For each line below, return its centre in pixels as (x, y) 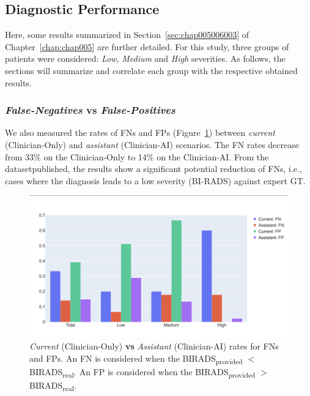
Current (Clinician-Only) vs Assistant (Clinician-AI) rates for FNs (154, 346)
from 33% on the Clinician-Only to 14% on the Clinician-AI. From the (137, 156)
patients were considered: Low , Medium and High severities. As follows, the (145, 58)
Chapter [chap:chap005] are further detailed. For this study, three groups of (147, 46)
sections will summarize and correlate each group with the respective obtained (151, 70)
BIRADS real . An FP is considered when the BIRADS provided (142, 372)
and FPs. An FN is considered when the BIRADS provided (136, 359)
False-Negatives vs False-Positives (90, 110)
